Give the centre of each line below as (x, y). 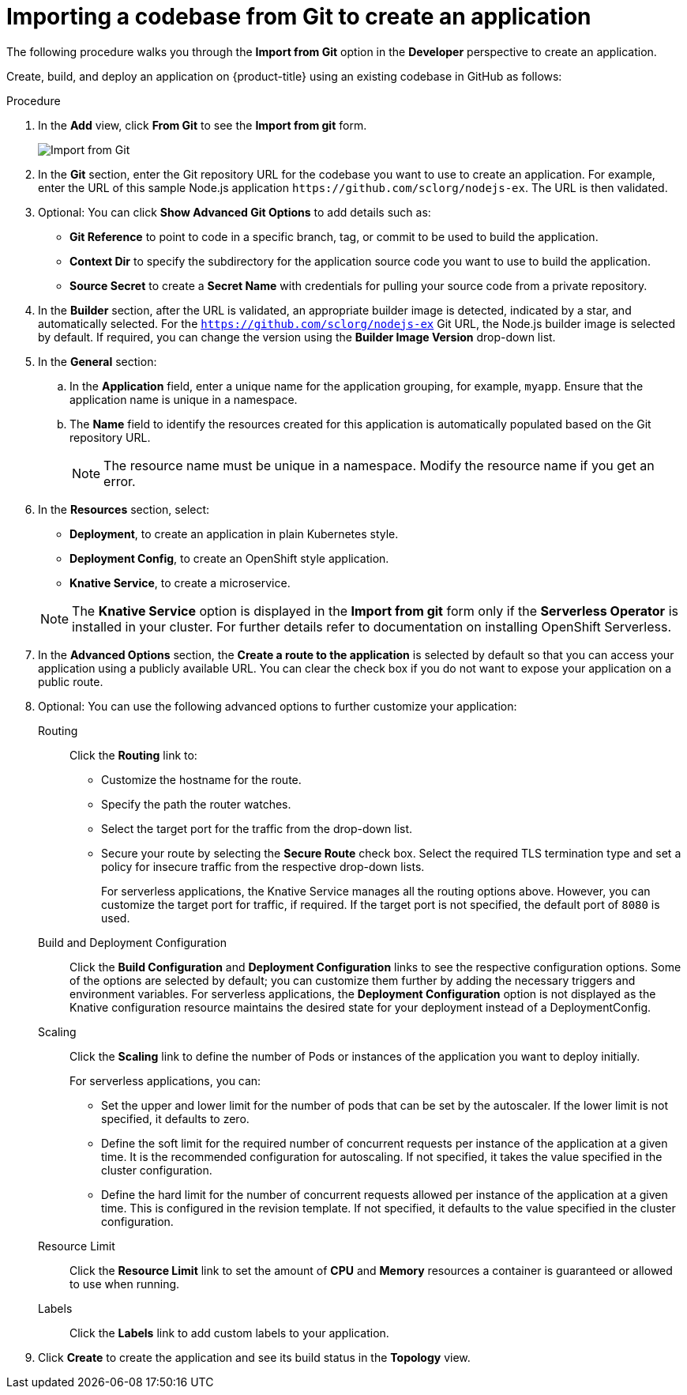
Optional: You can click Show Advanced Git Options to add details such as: (235, 212)
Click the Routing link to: (133, 755)
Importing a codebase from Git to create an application (299, 17)
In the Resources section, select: (124, 509)
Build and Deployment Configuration (132, 942)
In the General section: (98, 361)
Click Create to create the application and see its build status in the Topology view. (254, 1357)
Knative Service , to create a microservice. (180, 583)
